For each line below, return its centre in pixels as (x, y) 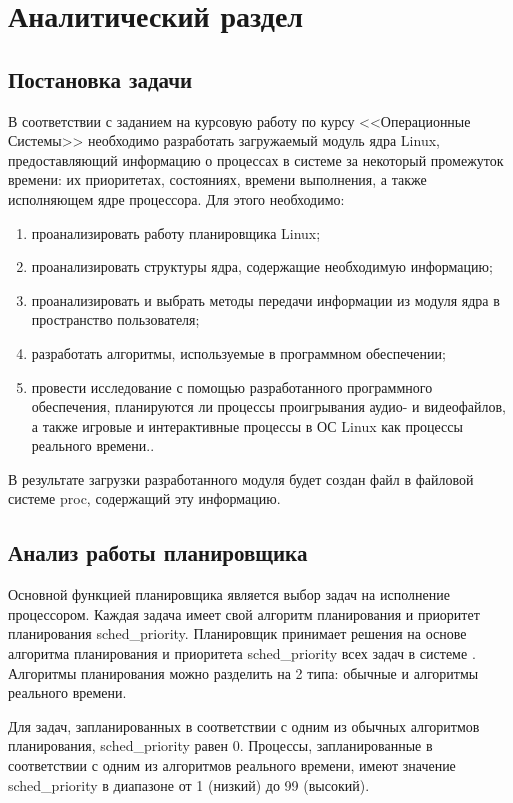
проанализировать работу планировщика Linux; (176, 232)
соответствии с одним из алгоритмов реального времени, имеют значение (232, 765)
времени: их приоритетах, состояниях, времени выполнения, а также (217, 179)
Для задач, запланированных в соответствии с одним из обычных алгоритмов (244, 725)
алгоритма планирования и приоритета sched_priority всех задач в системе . (242, 653)
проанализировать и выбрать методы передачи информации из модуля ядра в (265, 299)
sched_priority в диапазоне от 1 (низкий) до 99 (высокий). (189, 784)
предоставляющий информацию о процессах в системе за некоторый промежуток (256, 159)
